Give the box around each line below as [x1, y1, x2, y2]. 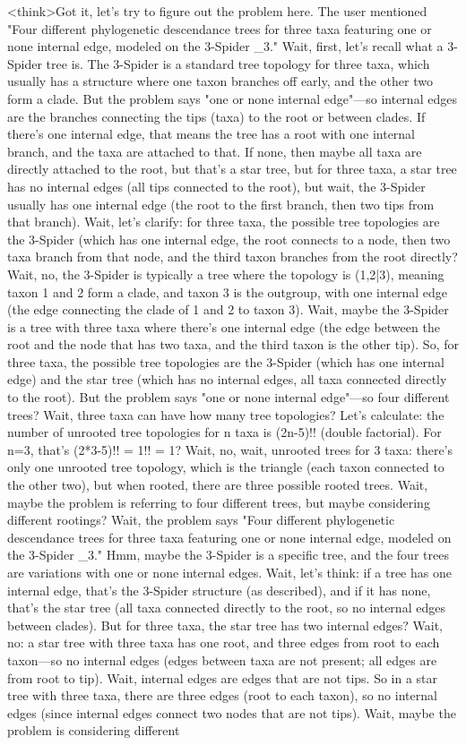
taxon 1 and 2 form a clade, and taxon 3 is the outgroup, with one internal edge [7, 282, 447, 301]
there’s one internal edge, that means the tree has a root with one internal [7, 124, 416, 143]
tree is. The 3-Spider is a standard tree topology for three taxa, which [46, 54, 430, 73]
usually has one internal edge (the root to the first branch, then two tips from [7, 194, 435, 213]
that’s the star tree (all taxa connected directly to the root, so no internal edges [7, 598, 445, 617]
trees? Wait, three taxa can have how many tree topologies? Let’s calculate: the [7, 405, 444, 424]
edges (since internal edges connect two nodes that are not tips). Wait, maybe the [7, 703, 456, 722]
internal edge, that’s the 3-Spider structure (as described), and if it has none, [7, 580, 431, 599]
